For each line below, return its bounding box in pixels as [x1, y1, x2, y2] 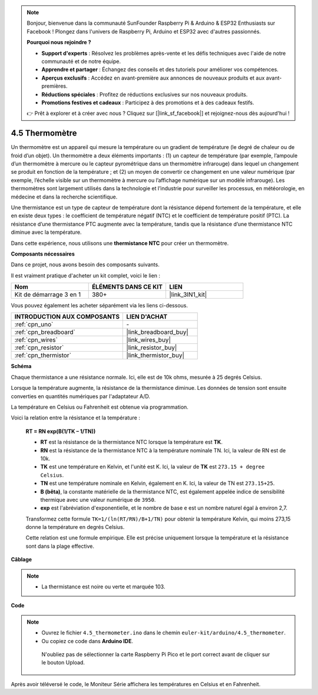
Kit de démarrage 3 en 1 [14, 290, 81, 299]
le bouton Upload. [41, 659, 85, 666]
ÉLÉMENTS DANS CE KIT [91, 283, 163, 291]
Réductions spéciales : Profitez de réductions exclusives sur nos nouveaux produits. [41, 91, 248, 98]
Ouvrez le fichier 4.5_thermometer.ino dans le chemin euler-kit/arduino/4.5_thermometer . [41, 629, 286, 636]
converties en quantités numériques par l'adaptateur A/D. [11, 392, 150, 400]
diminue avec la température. [11, 229, 82, 236]
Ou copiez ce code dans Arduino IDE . [41, 637, 134, 644]
